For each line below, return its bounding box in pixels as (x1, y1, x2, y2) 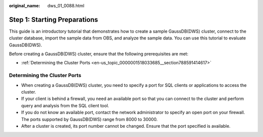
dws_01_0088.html (47, 3, 85, 8)
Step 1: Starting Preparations (9, 15, 98, 24)
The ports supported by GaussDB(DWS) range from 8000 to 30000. (21, 116, 158, 122)
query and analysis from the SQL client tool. (21, 102, 110, 108)
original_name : (9, 3, 40, 8)
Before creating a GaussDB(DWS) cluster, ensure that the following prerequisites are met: (9, 51, 188, 57)
